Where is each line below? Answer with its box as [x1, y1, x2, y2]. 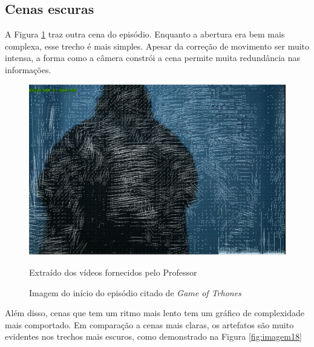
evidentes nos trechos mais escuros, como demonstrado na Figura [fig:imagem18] [5, 330, 302, 343]
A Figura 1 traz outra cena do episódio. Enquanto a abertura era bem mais [5, 28, 285, 41]
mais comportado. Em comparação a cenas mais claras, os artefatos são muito [5, 318, 294, 331]
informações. [5, 63, 51, 76]
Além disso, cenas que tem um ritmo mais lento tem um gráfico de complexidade [5, 306, 304, 319]
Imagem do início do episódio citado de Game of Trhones [29, 286, 241, 299]
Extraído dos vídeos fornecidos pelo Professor [29, 265, 197, 278]
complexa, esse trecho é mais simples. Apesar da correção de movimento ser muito [5, 39, 310, 52]
